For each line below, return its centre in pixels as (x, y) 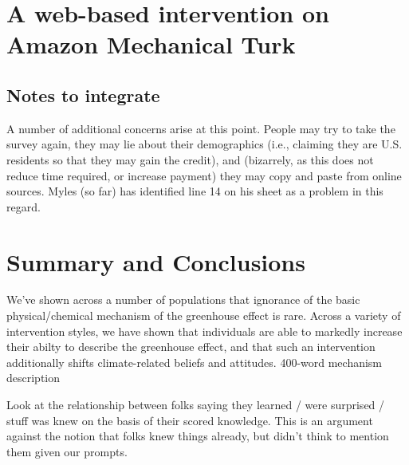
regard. (24, 206)
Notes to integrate (83, 95)
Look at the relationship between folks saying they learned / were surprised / (196, 405)
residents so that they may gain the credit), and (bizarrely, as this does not (190, 159)
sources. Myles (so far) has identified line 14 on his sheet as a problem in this (195, 191)
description (33, 378)
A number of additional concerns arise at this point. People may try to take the (201, 128)
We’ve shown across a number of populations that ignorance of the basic (183, 299)
